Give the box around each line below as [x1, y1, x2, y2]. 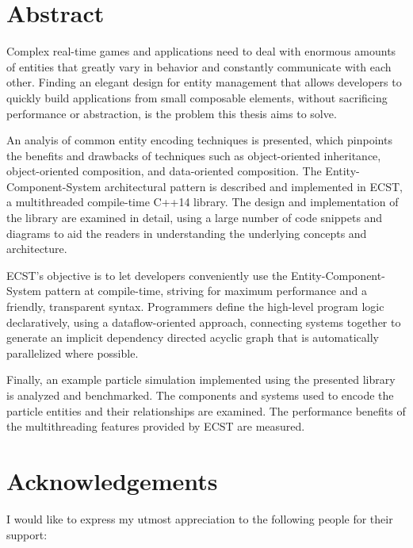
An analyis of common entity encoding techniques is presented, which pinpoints [6, 132, 392, 148]
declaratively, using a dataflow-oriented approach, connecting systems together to [6, 313, 401, 330]
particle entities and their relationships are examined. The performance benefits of [6, 402, 406, 419]
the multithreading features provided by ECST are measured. [6, 418, 305, 435]
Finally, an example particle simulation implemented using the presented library [6, 371, 396, 388]
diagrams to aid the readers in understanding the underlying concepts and [6, 224, 367, 241]
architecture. [6, 240, 67, 257]
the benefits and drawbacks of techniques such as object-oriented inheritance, [6, 147, 381, 163]
